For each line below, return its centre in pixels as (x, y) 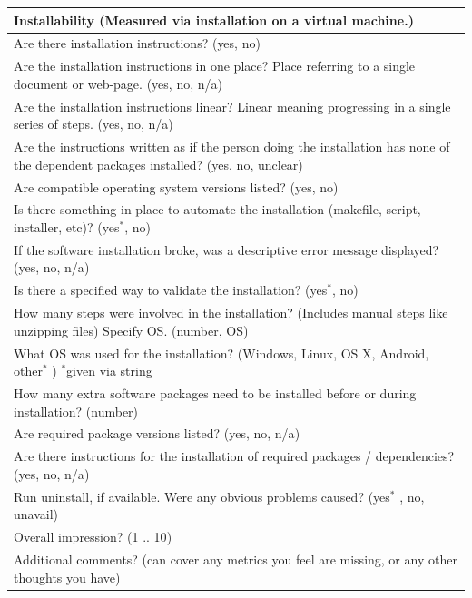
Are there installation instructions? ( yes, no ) (137, 43)
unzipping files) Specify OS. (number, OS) (131, 330)
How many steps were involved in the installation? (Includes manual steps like (231, 313)
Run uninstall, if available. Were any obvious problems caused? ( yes (202, 496)
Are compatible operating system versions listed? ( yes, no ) (176, 186)
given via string (109, 371)
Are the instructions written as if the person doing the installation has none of (232, 147)
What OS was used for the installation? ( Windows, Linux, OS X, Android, (221, 353)
